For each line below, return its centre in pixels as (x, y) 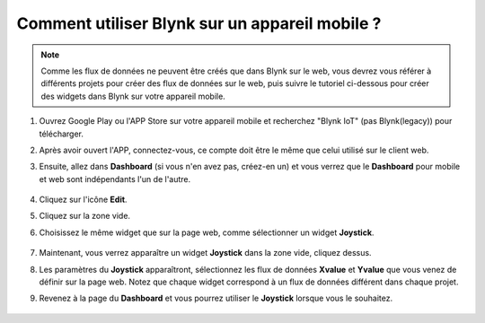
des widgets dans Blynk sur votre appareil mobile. (133, 96)
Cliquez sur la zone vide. (84, 216)
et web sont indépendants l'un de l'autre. (115, 179)
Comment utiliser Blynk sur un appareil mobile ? (199, 23)
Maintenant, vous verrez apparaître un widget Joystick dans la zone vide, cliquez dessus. (205, 253)
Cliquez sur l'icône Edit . (83, 200)
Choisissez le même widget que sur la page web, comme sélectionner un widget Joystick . (207, 232)
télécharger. (62, 134)
